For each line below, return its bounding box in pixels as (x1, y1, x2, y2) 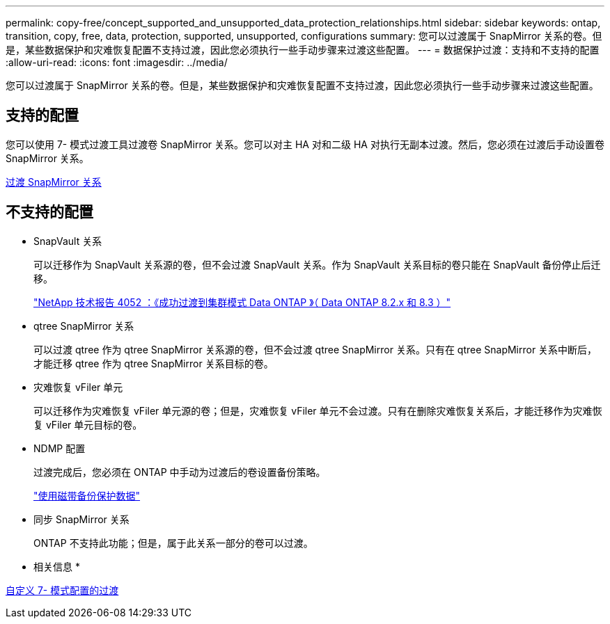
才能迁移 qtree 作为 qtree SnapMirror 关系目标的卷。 (33, 357, 274, 369)
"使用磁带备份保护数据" (33, 489, 141, 502)
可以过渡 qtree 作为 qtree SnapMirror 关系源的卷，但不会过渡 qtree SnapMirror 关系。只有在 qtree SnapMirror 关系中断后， (33, 343, 597, 355)
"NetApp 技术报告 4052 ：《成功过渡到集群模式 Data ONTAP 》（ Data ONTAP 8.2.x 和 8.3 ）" (33, 296, 451, 308)
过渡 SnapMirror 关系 (6, 175, 102, 188)
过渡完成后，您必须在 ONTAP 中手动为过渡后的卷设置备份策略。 (33, 465, 326, 478)
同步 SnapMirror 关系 (33, 513, 130, 525)
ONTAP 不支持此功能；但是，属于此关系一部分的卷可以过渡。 (33, 536, 313, 549)
